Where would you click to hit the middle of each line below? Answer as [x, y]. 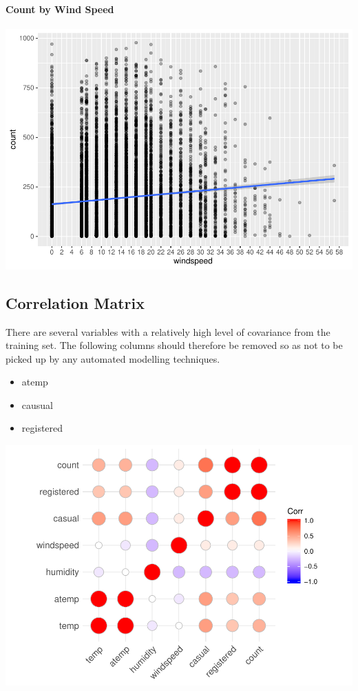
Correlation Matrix [75, 302]
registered [42, 428]
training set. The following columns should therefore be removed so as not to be [174, 345]
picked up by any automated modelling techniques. [113, 358]
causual [37, 404]
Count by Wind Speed [60, 9]
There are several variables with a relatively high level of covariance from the [168, 331]
